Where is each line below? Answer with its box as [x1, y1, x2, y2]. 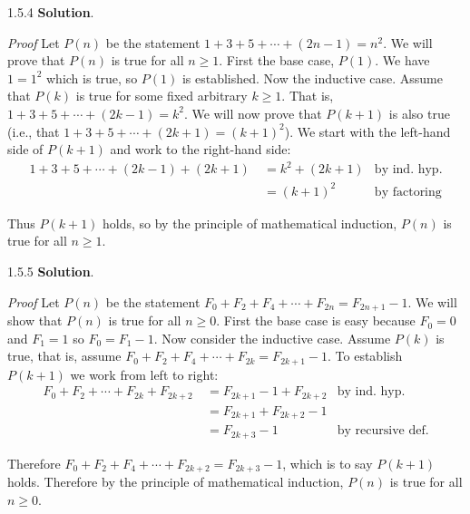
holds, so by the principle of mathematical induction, [103, 213, 397, 232]
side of [7, 140, 44, 159]
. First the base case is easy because [216, 311, 416, 330]
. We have [375, 51, 430, 70]
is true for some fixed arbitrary [75, 86, 248, 105]
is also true [388, 103, 450, 122]
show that [7, 311, 63, 330]
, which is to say [282, 453, 373, 472]
